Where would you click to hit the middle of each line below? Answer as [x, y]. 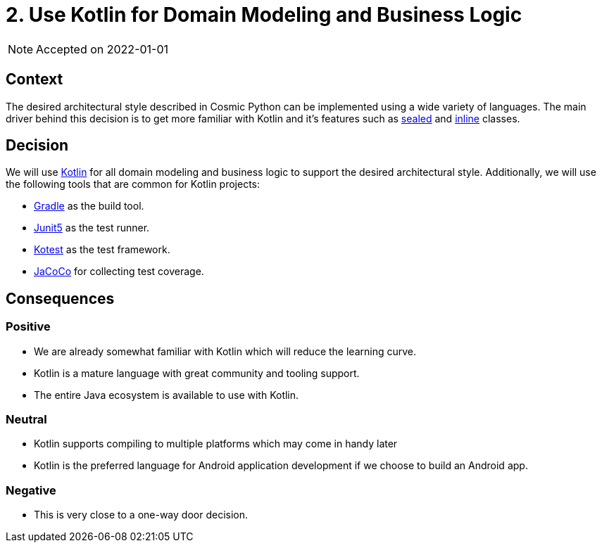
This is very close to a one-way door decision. [141, 515]
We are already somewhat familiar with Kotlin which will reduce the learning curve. [225, 351]
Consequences [60, 298]
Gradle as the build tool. [89, 206]
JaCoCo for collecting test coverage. [119, 272]
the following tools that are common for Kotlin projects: [133, 184]
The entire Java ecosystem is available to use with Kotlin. [167, 395]
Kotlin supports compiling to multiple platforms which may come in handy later [216, 444]
